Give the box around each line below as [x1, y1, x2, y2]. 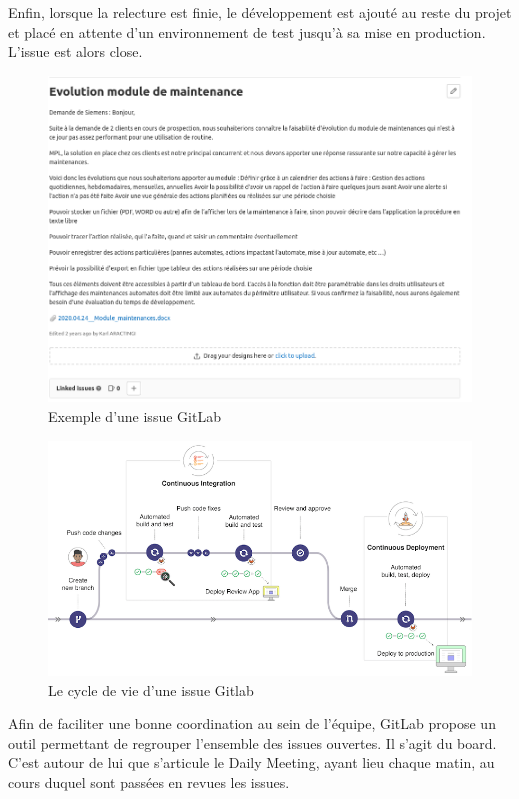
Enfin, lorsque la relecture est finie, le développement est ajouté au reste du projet [8, 2, 512, 22]
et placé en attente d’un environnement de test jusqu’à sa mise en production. [8, 21, 486, 42]
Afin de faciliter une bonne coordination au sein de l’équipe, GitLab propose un [8, 713, 496, 734]
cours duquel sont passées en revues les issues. [8, 772, 290, 793]
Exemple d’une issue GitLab [48, 406, 221, 427]
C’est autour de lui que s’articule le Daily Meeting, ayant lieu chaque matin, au [8, 752, 495, 773]
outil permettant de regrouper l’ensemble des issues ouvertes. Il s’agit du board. [8, 732, 497, 753]
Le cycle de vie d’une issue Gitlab [48, 679, 254, 700]
